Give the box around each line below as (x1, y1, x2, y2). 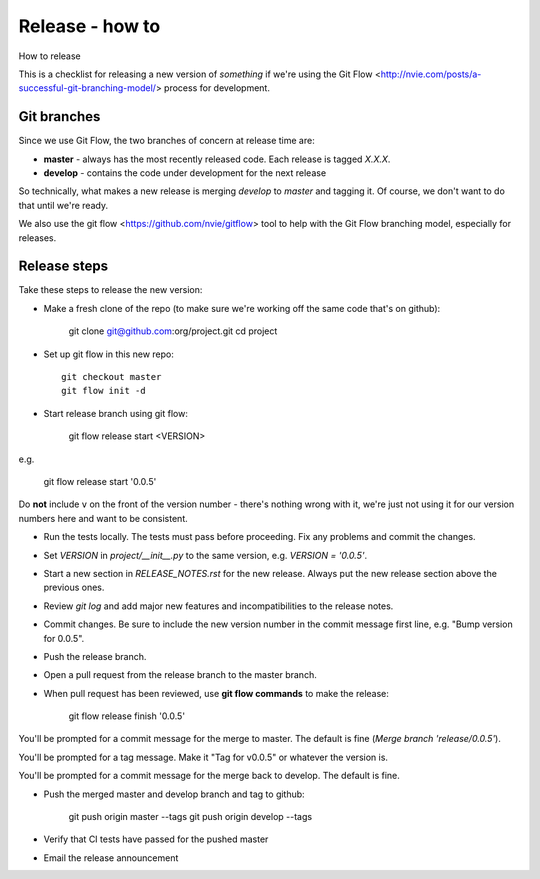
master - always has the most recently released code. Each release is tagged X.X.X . (43, 153, 391, 165)
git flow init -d (61, 385, 146, 397)
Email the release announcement (43, 851, 179, 864)
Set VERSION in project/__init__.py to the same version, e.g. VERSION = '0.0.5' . (43, 549, 368, 561)
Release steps (18, 258, 109, 275)
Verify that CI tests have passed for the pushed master (43, 833, 269, 845)
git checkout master (61, 371, 162, 383)
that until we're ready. (18, 199, 109, 211)
